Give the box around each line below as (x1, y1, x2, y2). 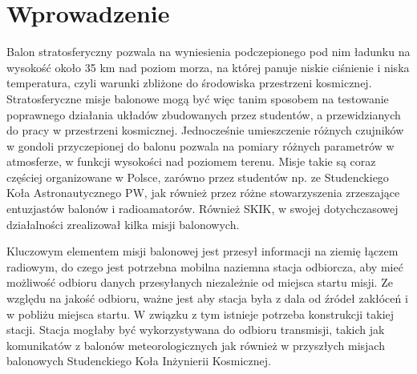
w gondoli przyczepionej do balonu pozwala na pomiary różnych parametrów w (6, 137, 395, 154)
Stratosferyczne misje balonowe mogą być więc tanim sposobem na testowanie (6, 90, 389, 107)
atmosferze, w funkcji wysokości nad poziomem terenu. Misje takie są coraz (6, 153, 376, 170)
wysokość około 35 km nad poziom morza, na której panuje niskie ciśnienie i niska (6, 58, 410, 75)
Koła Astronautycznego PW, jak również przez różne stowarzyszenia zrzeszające (6, 184, 400, 201)
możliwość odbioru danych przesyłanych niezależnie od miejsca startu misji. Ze (6, 274, 393, 291)
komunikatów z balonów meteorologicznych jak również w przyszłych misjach (6, 336, 385, 353)
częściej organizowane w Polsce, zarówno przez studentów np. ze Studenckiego (6, 168, 389, 185)
